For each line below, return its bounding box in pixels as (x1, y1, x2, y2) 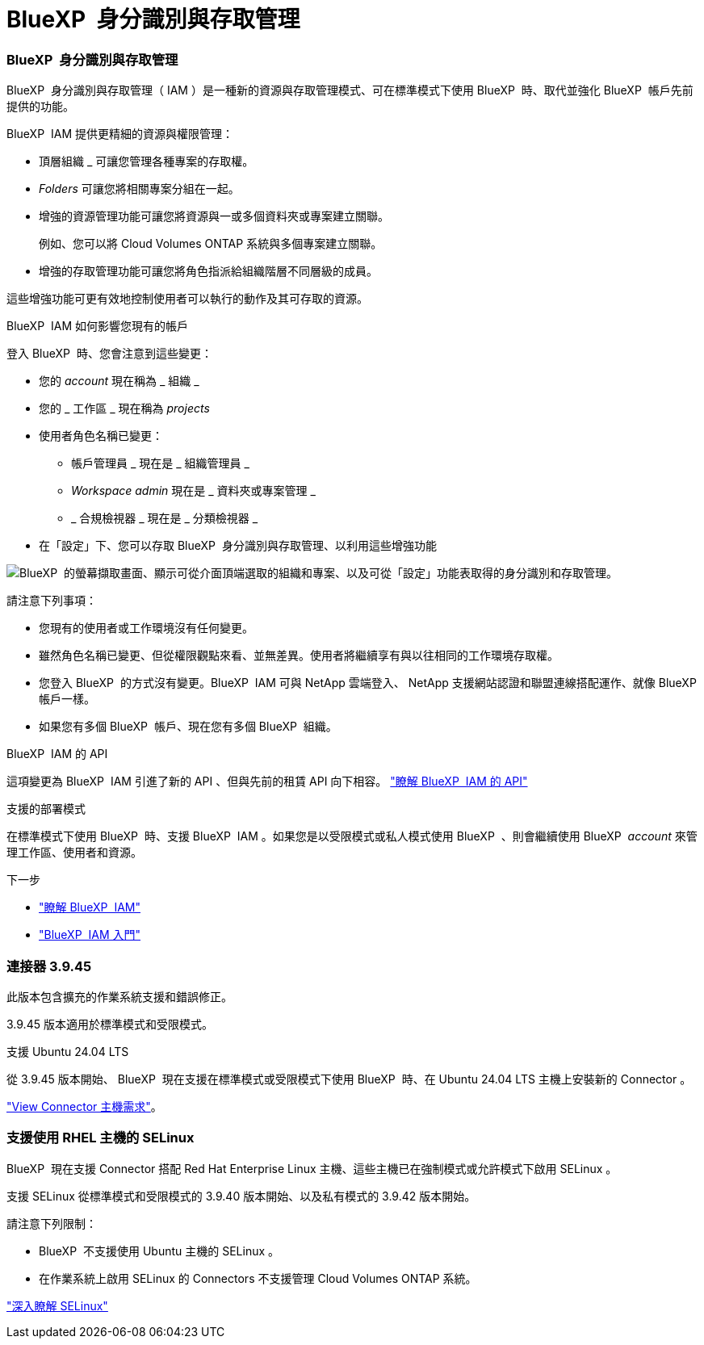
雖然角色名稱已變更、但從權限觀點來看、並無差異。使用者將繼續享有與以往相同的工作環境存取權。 (39, 648, 559, 663)
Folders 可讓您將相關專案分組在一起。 (39, 182, 240, 196)
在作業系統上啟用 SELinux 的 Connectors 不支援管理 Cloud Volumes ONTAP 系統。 (39, 1271, 477, 1285)
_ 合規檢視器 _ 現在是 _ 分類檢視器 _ (71, 511, 258, 526)
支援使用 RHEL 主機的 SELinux (6, 1129, 195, 1146)
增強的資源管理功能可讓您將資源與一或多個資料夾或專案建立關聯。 (39, 209, 389, 224)
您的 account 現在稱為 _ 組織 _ (39, 374, 199, 388)
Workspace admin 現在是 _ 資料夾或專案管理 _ (71, 484, 316, 498)
